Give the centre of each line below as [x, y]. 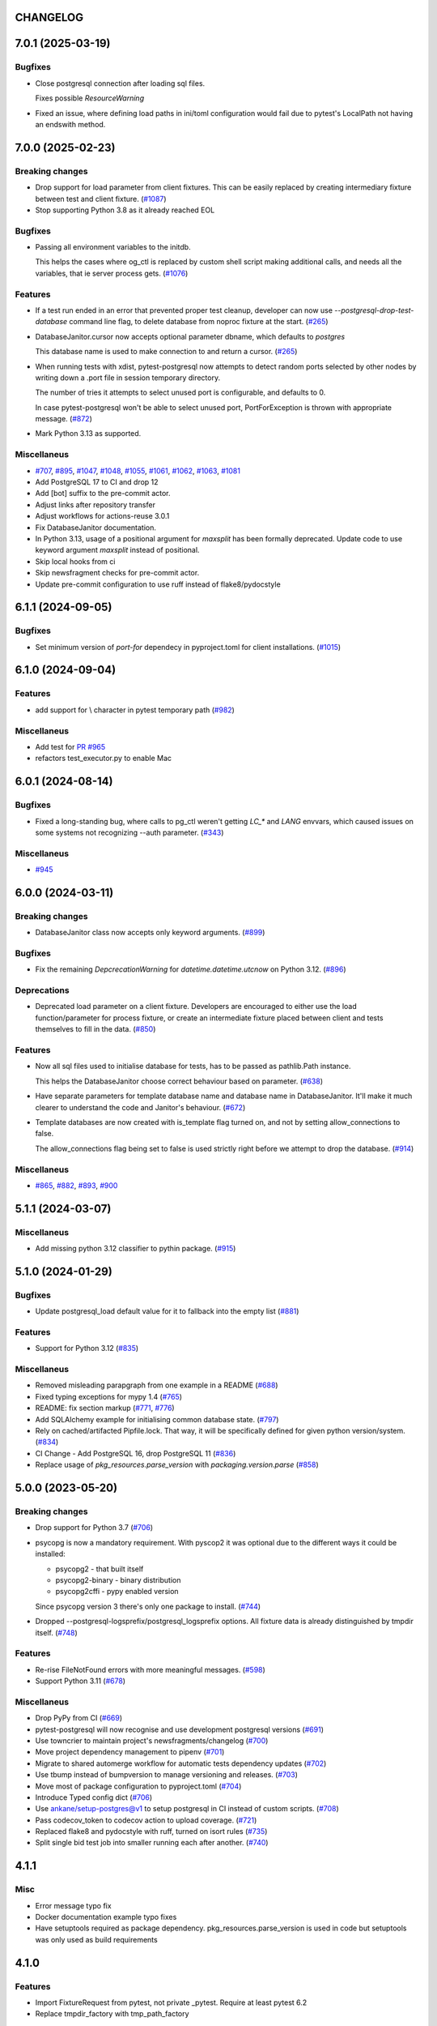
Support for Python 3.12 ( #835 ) [87, 1349]
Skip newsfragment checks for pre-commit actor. [117, 573]
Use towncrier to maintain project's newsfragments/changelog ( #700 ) [152, 1740]
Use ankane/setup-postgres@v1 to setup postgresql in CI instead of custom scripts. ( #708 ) [187, 1809]
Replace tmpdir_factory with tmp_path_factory [112, 2014]
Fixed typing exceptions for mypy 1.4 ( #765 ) [108, 1396]
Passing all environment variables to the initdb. [113, 247]
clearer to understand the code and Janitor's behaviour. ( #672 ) [140, 1107]
